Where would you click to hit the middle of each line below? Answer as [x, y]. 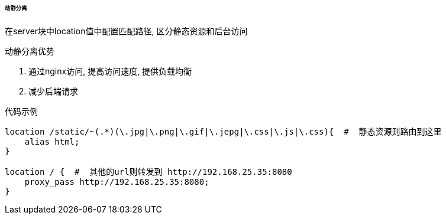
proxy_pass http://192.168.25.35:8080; [117, 182]
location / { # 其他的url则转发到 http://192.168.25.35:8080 [148, 171]
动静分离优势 [30, 51]
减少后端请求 [53, 91]
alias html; [52, 141]
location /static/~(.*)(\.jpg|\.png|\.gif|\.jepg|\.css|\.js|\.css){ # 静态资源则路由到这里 [223, 131]
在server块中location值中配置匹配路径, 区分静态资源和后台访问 [126, 31]
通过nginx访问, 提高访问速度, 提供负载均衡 [110, 71]
